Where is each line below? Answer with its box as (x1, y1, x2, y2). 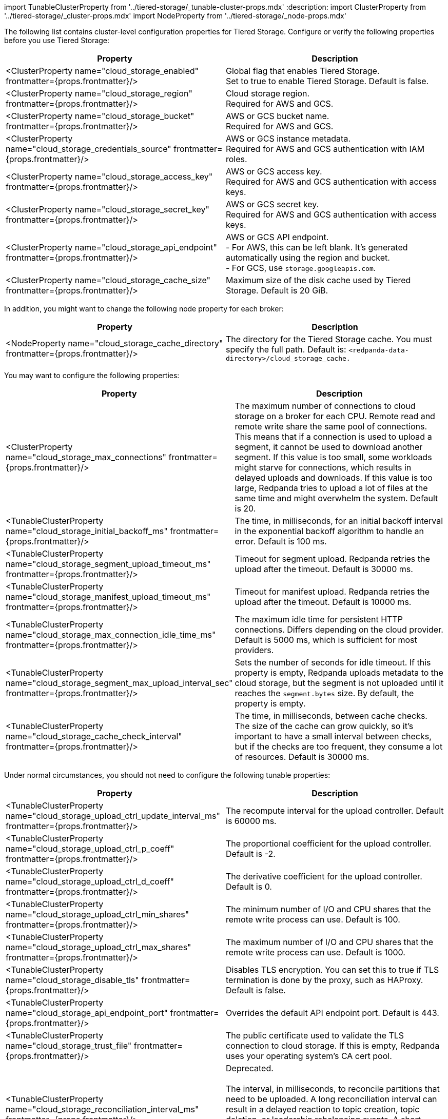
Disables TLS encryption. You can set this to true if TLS (226, 965, 439, 975)
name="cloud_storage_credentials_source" (6, 144, 171, 154)
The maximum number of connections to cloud (235, 401, 416, 411)
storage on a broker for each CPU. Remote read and (235, 411, 435, 421)
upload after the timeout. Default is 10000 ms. (235, 597, 412, 607)
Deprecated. (226, 1063, 274, 1073)
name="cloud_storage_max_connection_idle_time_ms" (6, 630, 216, 640)
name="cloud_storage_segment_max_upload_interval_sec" (6, 678, 233, 688)
